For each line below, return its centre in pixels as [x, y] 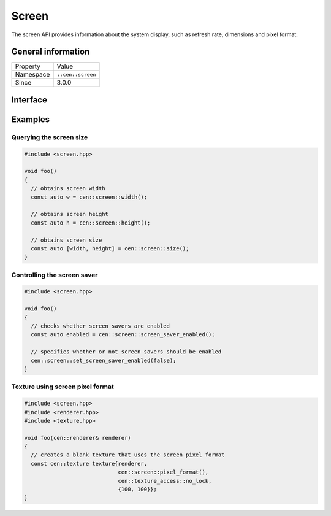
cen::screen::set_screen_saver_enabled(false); [104, 360]
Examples [31, 119]
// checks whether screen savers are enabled [100, 326]
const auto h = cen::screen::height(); [91, 223]
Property [28, 66]
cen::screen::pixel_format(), [163, 472]
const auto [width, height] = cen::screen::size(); [110, 248]
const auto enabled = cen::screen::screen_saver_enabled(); [123, 335]
